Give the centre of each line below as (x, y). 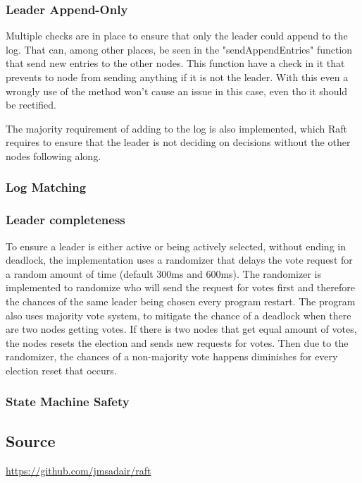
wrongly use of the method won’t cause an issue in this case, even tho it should (177, 91)
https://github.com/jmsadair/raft (79, 470)
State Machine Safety (68, 402)
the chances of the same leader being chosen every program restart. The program (181, 301)
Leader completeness (65, 220)
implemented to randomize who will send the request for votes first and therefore (180, 287)
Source (31, 440)
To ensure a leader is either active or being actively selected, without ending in (176, 246)
